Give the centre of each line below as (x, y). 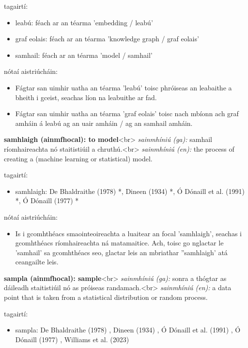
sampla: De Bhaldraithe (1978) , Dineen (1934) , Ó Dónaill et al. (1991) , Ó (128, 330)
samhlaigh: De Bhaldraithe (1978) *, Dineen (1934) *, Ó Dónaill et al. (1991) (130, 191)
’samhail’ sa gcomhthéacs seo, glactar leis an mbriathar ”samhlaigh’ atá (121, 252)
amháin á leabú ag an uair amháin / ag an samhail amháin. (104, 123)
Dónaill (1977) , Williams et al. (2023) (72, 339)
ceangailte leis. (37, 262)
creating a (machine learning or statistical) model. (78, 158)
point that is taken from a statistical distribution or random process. (106, 297)
